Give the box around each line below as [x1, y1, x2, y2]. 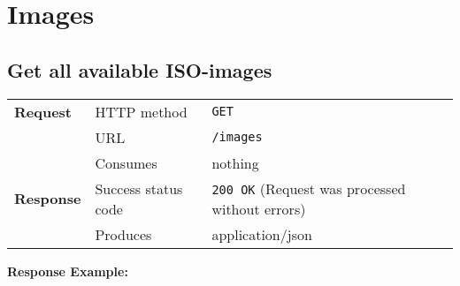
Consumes [95, 152, 157, 173]
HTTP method [95, 101, 188, 122]
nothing [211, 152, 259, 173]
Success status [95, 177, 183, 199]
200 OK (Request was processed [211, 177, 406, 199]
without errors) [211, 198, 306, 219]
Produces [95, 223, 152, 245]
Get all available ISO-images [7, 56, 272, 83]
